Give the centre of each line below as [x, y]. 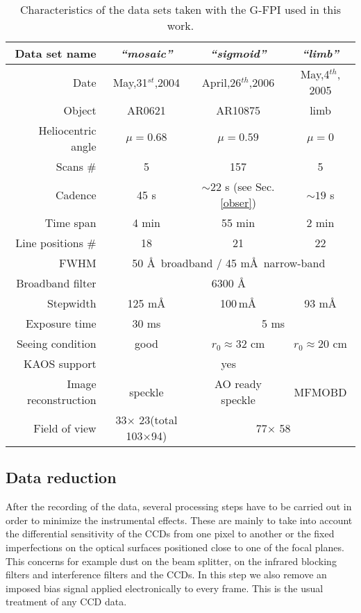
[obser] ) [238, 202]
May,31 [130, 82]
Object [80, 110]
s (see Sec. [250, 186]
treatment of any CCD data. [66, 602]
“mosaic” [146, 53]
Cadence [76, 194]
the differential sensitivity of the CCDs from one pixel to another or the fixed [170, 534]
